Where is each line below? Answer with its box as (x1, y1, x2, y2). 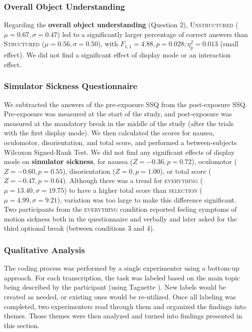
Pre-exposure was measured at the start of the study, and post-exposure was (4, 109, 232, 119)
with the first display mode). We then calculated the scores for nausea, (4, 128, 215, 138)
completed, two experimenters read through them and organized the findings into (4, 301, 246, 311)
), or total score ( (160, 166, 211, 176)
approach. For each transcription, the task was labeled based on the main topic (4, 272, 240, 282)
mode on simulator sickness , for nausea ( (4, 156, 133, 166)
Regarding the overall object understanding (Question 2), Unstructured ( (4, 19, 238, 30)
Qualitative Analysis (4, 243, 85, 256)
